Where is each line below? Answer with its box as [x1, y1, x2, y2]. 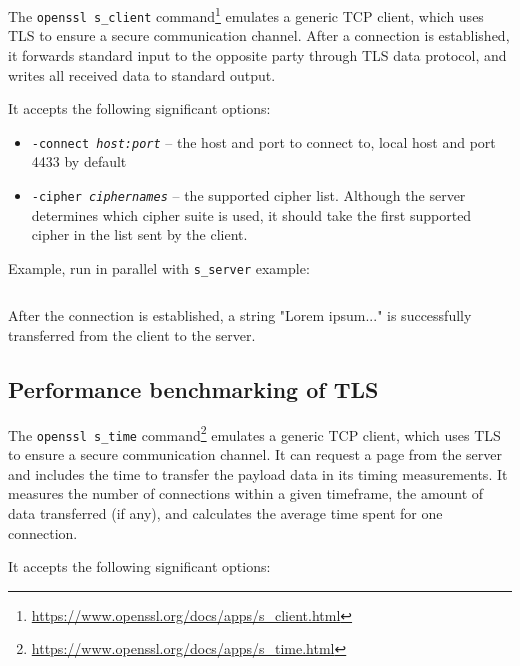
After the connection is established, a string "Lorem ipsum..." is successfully [8, 305, 472, 326]
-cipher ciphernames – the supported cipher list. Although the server [31, 184, 466, 205]
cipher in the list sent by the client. [31, 224, 248, 245]
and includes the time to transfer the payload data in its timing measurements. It [8, 463, 508, 484]
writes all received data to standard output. [8, 64, 276, 85]
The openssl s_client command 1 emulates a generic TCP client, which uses [8, 3, 484, 26]
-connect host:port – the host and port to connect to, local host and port [31, 131, 496, 152]
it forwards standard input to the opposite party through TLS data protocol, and [8, 44, 507, 65]
